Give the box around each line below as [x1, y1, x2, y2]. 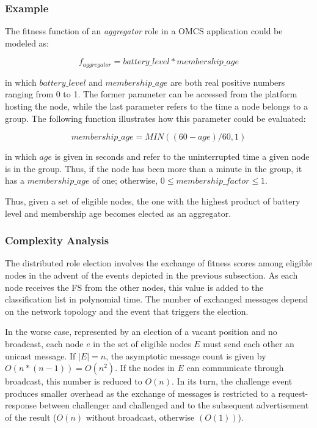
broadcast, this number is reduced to [5, 375, 142, 388]
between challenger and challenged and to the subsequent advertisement [39, 399, 309, 411]
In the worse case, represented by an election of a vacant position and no [5, 325, 277, 338]
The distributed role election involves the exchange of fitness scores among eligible [5, 257, 312, 269]
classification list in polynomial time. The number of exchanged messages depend [5, 293, 308, 306]
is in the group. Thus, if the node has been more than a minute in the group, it [5, 162, 302, 175]
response [5, 399, 37, 411]
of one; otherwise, [92, 174, 158, 187]
